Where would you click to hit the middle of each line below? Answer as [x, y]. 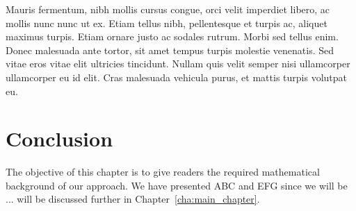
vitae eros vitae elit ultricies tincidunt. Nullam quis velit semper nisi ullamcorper [178, 64]
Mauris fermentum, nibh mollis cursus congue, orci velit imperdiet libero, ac [168, 9]
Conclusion [59, 138]
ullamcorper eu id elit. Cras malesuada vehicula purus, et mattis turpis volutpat [176, 77]
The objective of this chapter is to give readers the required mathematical [163, 172]
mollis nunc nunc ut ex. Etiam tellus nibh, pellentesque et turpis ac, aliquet [167, 23]
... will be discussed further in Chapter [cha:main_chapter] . [133, 199]
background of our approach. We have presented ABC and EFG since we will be [177, 185]
